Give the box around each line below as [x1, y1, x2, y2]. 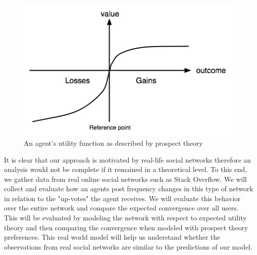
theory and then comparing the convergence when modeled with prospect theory [4, 222, 248, 232]
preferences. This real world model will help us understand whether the [4, 232, 220, 242]
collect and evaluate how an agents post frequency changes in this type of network [4, 183, 254, 194]
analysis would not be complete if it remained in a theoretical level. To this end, [4, 164, 247, 174]
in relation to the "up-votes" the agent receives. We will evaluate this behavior [4, 193, 241, 203]
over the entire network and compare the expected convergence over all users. [4, 203, 239, 213]
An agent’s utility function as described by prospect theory [24, 137, 203, 148]
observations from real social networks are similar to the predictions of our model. [4, 241, 253, 252]
